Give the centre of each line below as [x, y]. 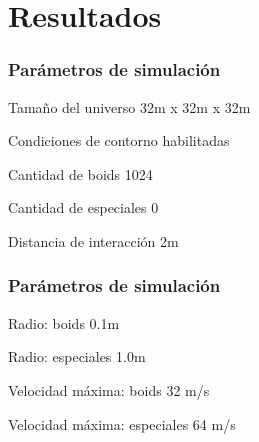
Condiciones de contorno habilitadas [119, 140]
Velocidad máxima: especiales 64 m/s [122, 423]
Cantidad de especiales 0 [83, 207]
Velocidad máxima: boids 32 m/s [109, 389]
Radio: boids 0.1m [64, 322]
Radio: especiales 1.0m [77, 356]
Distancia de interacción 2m [93, 240]
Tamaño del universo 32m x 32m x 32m [129, 106]
